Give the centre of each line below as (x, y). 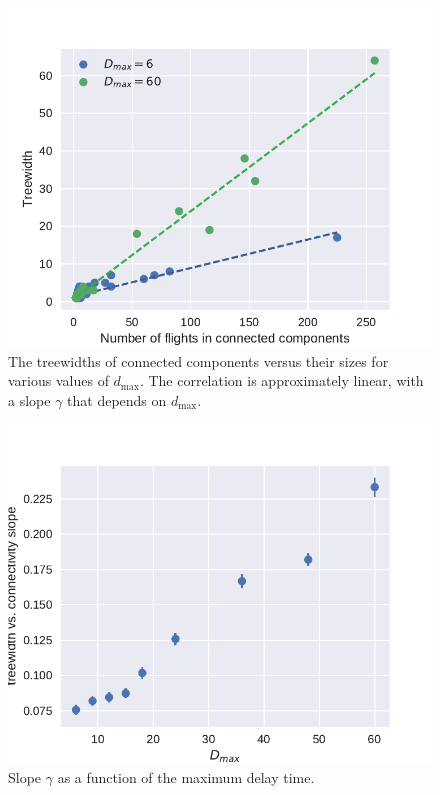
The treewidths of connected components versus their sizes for (198, 360)
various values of (58, 380)
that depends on (117, 399)
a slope (29, 399)
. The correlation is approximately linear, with (281, 380)
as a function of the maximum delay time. (186, 777)
